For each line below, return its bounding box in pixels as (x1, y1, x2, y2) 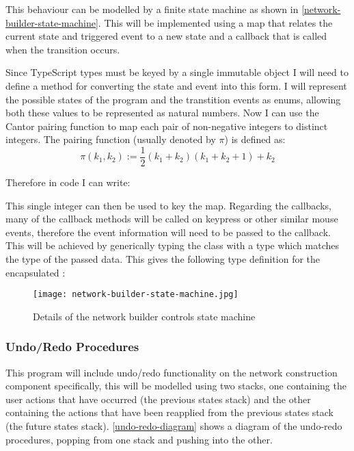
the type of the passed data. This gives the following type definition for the (5, 251, 321, 266)
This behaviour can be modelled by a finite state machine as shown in (5, 2, 299, 16)
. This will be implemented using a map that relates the (98, 15, 333, 29)
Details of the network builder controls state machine (33, 309, 256, 323)
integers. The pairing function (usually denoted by (5, 132, 216, 146)
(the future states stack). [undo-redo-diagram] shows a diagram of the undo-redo (5, 419, 342, 433)
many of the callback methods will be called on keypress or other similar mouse (5, 211, 338, 226)
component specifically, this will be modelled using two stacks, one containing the (5, 378, 346, 393)
